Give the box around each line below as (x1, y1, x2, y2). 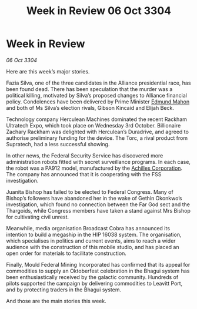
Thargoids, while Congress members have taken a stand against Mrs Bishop (6, 207, 191, 214)
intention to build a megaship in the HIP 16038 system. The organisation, (6, 231, 182, 238)
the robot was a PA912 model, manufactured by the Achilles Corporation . (6, 164, 183, 172)
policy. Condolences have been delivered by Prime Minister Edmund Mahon (6, 98, 190, 105)
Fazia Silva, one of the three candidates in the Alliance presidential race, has (6, 79, 191, 86)
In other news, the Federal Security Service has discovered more (6, 152, 163, 159)
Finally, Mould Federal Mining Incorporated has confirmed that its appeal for (6, 261, 191, 268)
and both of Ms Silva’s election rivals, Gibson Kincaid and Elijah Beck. (6, 104, 175, 111)
